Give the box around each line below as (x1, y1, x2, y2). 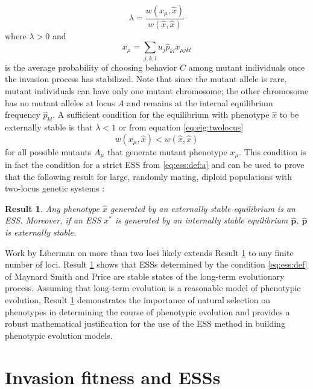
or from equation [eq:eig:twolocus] (118, 120, 244, 133)
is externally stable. (5, 225, 77, 238)
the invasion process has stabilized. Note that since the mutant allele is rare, (5, 72, 287, 85)
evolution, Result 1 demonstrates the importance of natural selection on (5, 293, 271, 306)
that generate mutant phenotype (107, 145, 227, 158)
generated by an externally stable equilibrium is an (110, 202, 296, 214)
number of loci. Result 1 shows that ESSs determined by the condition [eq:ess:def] (5, 258, 308, 271)
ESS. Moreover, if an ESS (5, 214, 101, 227)
